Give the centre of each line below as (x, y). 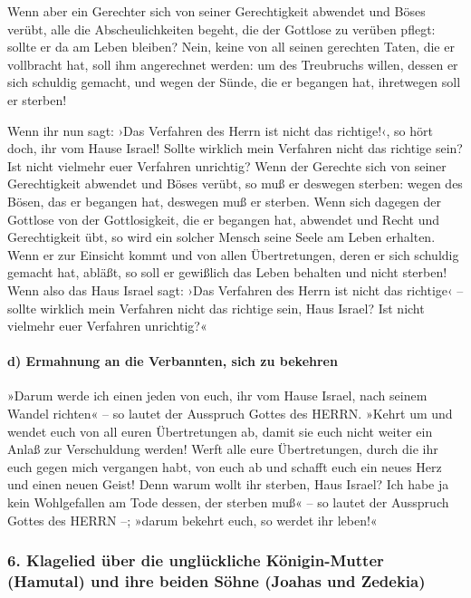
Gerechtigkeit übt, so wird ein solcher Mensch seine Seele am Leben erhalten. (221, 237)
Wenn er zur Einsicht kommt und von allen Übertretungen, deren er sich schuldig (233, 254)
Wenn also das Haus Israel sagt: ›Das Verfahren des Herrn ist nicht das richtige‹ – (235, 289)
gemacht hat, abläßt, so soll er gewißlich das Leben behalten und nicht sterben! (227, 272)
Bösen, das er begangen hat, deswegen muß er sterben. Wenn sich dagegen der (225, 201)
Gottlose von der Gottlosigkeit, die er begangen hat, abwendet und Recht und (224, 219)
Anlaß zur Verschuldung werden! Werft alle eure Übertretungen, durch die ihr (223, 449)
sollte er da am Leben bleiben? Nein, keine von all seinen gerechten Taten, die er (231, 47)
